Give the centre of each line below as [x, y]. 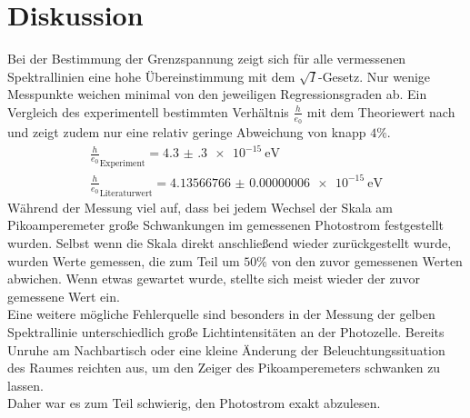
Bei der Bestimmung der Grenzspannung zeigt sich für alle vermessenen [207, 59]
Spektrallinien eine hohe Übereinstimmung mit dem [151, 76]
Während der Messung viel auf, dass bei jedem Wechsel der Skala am [200, 207]
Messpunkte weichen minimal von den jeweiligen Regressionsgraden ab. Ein [217, 94]
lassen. [25, 385]
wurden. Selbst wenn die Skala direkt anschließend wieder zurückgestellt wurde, [230, 243]
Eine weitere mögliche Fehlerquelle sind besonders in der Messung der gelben [221, 314]
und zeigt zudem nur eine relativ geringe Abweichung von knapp [187, 132]
